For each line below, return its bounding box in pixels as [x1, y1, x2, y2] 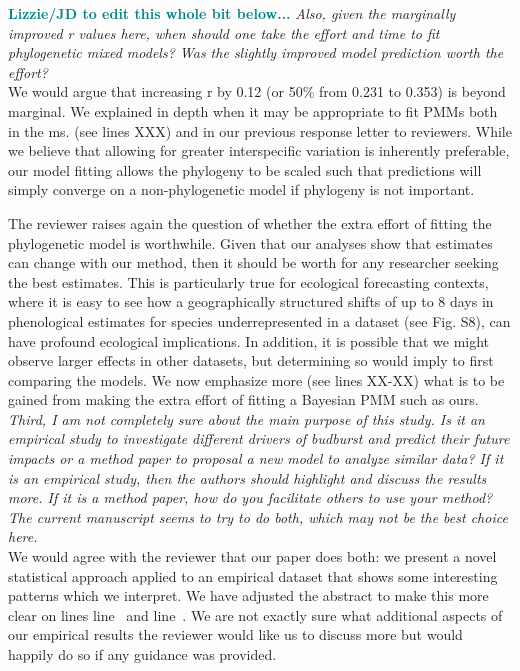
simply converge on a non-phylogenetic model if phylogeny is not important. [8, 179, 475, 200]
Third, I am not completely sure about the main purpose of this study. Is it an [8, 408, 485, 429]
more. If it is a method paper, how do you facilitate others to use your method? [8, 487, 493, 508]
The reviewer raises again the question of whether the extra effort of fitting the [8, 212, 492, 233]
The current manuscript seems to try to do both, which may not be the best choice [8, 506, 508, 527]
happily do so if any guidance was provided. [8, 644, 277, 664]
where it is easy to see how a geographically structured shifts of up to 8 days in [8, 291, 494, 312]
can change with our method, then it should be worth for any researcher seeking [8, 252, 499, 273]
